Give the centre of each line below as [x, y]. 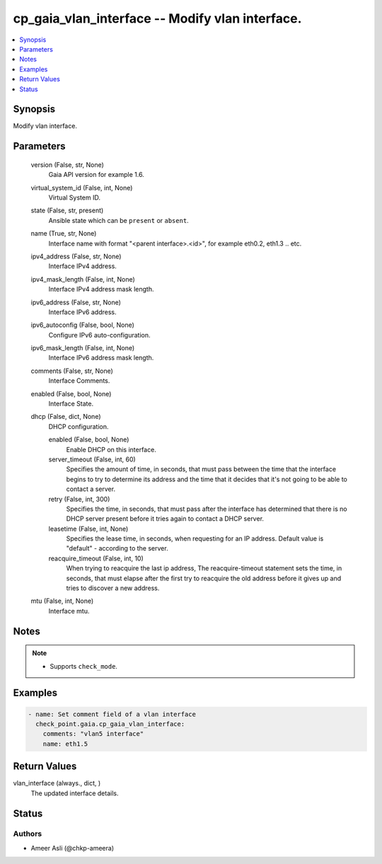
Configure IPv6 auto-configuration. [99, 335]
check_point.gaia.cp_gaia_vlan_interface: [110, 724]
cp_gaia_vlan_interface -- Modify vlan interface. [157, 18]
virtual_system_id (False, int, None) [82, 188]
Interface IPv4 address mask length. [101, 289]
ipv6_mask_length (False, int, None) [83, 348]
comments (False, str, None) [72, 371]
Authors [28, 834]
